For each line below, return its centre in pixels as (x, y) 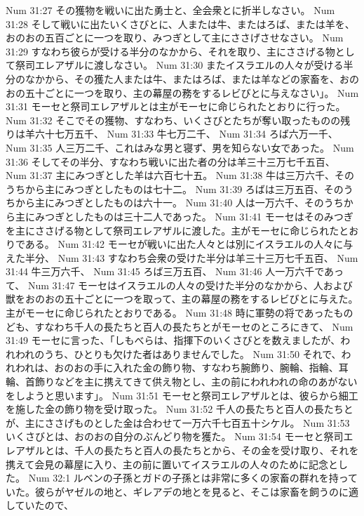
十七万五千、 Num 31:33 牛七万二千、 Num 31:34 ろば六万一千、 (191, 134)
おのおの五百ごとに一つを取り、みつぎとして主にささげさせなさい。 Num (175, 38)
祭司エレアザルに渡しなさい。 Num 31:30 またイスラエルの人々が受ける (179, 65)
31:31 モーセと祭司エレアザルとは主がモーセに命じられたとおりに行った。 (176, 106)
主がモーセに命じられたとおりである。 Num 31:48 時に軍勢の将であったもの (180, 313)
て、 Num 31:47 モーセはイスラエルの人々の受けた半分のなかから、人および (179, 285)
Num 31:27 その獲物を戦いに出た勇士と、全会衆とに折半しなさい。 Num (170, 10)
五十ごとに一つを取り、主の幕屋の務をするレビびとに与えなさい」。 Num (192, 92)
